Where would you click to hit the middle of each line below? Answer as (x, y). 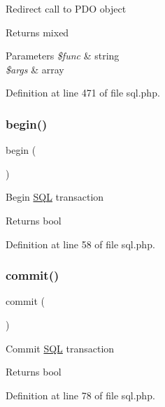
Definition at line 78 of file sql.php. (80, 395)
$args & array (35, 69)
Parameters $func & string (63, 56)
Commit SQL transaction (60, 348)
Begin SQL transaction (55, 197)
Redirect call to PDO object (66, 8)
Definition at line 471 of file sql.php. (83, 93)
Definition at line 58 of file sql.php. (80, 244)
